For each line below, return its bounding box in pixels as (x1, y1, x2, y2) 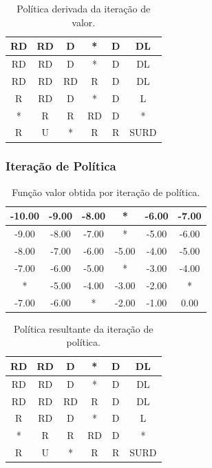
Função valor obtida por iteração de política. (12, 184, 200, 199)
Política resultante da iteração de (13, 321, 153, 335)
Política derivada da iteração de (17, 1, 151, 15)
